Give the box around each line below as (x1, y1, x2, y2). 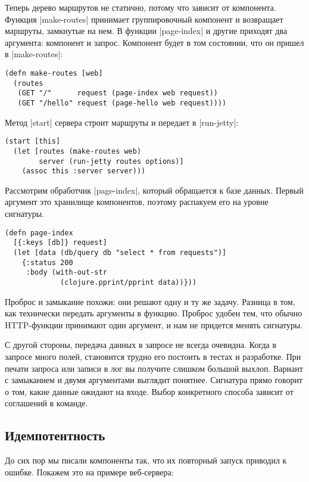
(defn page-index (5, 228, 73, 237)
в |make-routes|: (5, 48, 63, 60)
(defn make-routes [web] (5, 69, 103, 77)
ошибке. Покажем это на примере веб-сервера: (5, 465, 174, 478)
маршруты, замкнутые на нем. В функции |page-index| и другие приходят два (5, 24, 288, 37)
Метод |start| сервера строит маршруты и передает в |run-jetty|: (5, 116, 239, 128)
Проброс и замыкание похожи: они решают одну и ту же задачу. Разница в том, (5, 295, 295, 307)
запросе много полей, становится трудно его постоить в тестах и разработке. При (5, 350, 301, 362)
